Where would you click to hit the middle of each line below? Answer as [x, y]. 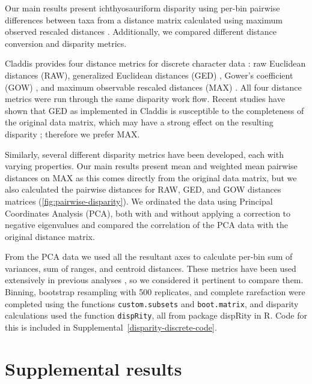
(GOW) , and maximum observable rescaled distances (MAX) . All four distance [153, 87]
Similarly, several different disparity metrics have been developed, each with [144, 154]
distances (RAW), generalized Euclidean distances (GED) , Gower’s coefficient [149, 75]
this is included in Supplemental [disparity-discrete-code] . [111, 327]
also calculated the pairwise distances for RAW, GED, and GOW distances [143, 189]
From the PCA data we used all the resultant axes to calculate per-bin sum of [149, 256]
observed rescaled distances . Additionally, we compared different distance [141, 31]
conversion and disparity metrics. [66, 43]
